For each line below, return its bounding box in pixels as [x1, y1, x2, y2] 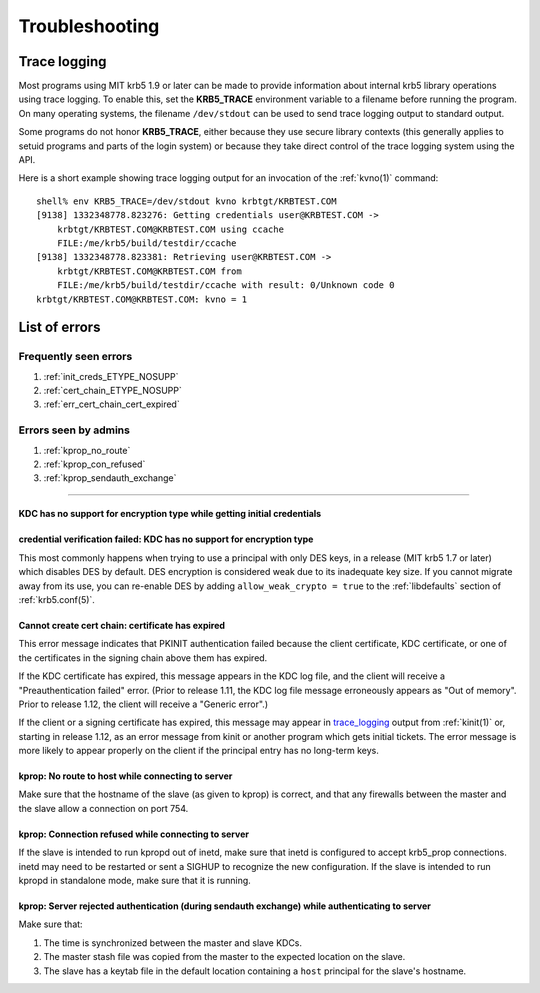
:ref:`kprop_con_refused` [43, 458, 146, 470]
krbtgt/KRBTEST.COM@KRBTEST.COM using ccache [56, 223, 285, 235]
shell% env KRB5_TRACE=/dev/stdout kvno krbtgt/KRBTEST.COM [36, 195, 337, 207]
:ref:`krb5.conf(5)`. [18, 593, 95, 605]
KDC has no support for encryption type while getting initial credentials [18, 508, 322, 520]
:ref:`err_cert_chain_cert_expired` [43, 398, 180, 410]
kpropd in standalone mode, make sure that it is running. [18, 875, 252, 887]
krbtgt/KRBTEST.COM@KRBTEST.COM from [56, 265, 242, 277]
